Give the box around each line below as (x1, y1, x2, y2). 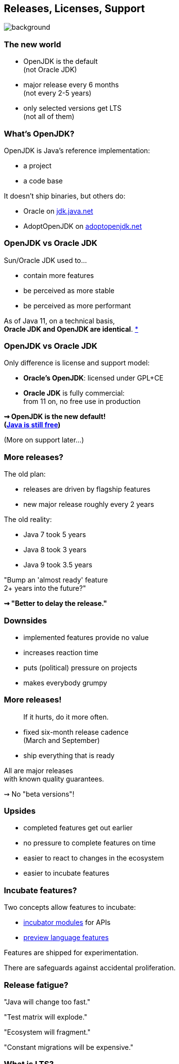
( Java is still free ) (4, 421, 61, 429)
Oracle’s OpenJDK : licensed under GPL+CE (23, 374, 163, 382)
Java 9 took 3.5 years (23, 561, 92, 569)
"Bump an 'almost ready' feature (4, 576, 108, 584)
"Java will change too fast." (4, 997, 90, 1006)
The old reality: (4, 515, 52, 524)
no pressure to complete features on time (23, 839, 156, 847)
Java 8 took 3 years (23, 545, 87, 554)
